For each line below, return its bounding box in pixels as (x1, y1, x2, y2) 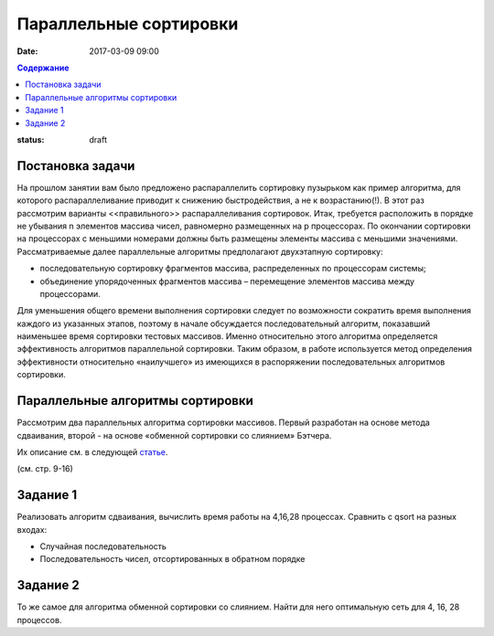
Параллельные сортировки (16, 14, 239, 34)
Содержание (16, 62, 70, 73)
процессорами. (39, 288, 101, 299)
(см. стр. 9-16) (16, 463, 73, 474)
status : (16, 133, 45, 145)
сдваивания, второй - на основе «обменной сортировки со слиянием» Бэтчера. (16, 429, 332, 440)
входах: (16, 524, 48, 535)
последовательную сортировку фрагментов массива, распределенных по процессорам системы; (39, 263, 426, 274)
